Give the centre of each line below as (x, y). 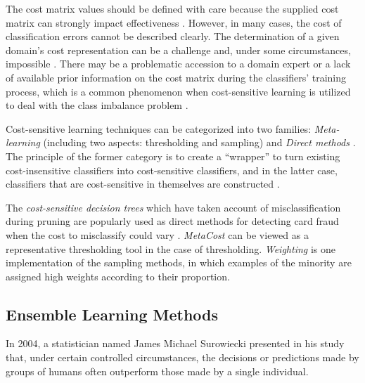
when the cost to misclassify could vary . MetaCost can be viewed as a (157, 234)
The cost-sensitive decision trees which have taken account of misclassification (173, 207)
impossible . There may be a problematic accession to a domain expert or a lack (178, 64)
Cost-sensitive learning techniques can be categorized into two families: (159, 128)
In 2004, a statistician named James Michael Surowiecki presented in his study (175, 343)
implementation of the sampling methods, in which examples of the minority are (179, 262)
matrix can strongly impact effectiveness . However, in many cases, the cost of (174, 22)
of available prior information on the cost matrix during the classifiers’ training (176, 77)
